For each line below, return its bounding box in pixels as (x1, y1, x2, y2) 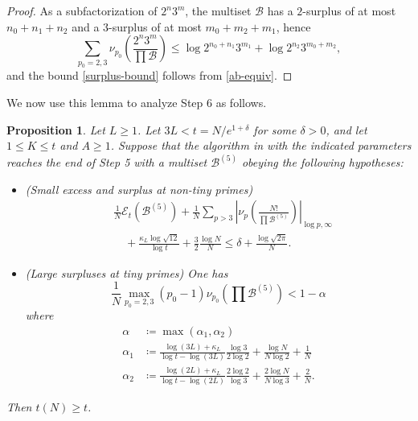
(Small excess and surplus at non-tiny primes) (25, 180, 253, 197)
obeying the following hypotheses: (241, 154, 404, 171)
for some (253, 121, 297, 138)
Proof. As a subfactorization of (6, 2, 158, 19)
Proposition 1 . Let (6, 121, 105, 138)
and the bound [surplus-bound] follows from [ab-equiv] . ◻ (6, 67, 293, 84)
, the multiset (185, 2, 252, 19)
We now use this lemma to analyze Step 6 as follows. (6, 94, 267, 111)
